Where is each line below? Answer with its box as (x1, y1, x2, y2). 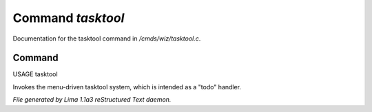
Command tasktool (12, 10, 125, 25)
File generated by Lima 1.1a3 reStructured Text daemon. (12, 96, 172, 104)
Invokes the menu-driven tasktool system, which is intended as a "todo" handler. (12, 82, 241, 91)
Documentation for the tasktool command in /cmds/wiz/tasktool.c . (12, 34, 201, 43)
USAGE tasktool (12, 70, 58, 78)
